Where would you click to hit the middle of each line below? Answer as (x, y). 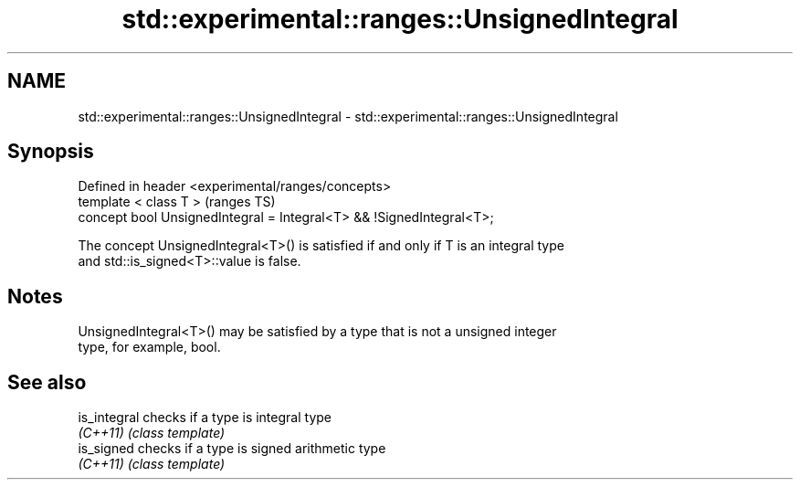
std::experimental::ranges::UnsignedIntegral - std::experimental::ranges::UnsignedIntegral (348, 116)
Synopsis (51, 152)
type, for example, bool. (149, 347)
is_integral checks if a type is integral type (205, 418)
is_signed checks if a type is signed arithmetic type (232, 449)
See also (47, 382)
